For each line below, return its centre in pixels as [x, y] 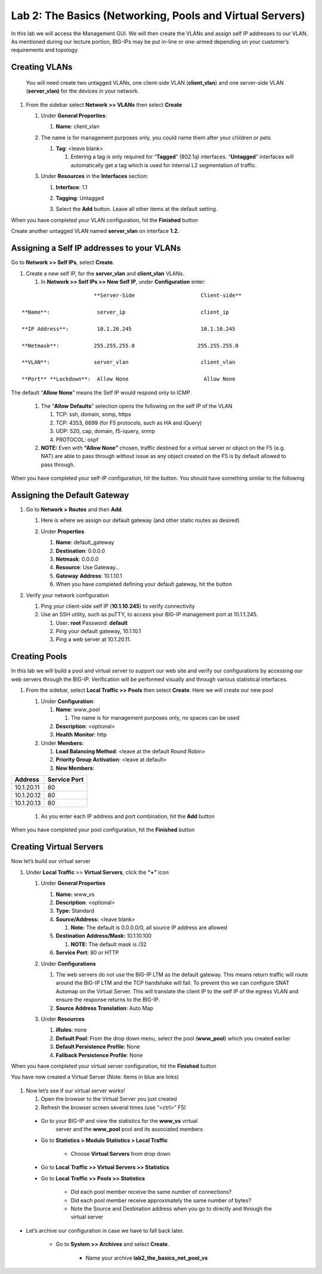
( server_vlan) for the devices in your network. [83, 91]
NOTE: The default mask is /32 [109, 944]
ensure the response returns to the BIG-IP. [108, 1000]
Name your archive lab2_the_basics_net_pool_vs [147, 1258]
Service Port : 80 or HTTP [87, 953]
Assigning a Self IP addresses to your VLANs [96, 248]
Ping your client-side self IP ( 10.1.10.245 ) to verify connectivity [118, 606]
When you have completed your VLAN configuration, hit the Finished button [105, 220]
